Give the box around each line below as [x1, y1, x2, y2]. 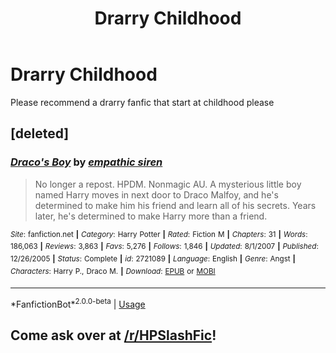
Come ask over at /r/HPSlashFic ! [10, 327, 217, 344]
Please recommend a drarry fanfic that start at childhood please [10, 96, 275, 108]
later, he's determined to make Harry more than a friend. [34, 210, 268, 222]
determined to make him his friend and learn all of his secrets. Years [34, 199, 317, 211]
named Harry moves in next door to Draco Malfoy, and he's [34, 188, 279, 201]
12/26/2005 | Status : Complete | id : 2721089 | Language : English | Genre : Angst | [10, 253, 296, 264]
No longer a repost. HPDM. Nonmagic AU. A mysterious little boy [34, 178, 302, 190]
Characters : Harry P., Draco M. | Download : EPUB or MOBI [10, 266, 216, 276]
